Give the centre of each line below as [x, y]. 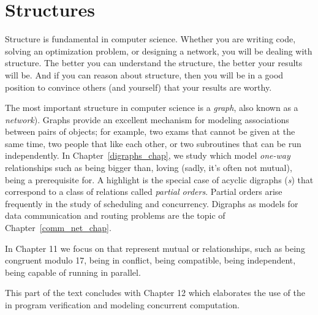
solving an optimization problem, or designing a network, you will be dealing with [159, 51]
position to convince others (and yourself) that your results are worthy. [138, 87]
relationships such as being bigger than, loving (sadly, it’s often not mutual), [149, 168]
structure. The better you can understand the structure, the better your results [154, 63]
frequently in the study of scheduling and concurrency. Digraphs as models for [152, 203]
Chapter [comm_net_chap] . [58, 228]
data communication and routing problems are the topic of [115, 215]
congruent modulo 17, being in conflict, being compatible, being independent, [150, 260]
